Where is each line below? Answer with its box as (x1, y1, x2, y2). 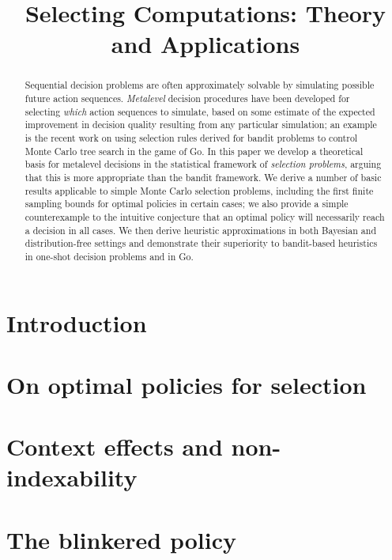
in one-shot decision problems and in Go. (24, 249, 194, 263)
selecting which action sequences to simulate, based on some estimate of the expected (24, 104, 375, 118)
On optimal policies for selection (6, 368, 367, 400)
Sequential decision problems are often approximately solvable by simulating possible (24, 78, 375, 92)
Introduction (6, 306, 147, 339)
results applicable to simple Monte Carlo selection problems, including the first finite (24, 184, 374, 197)
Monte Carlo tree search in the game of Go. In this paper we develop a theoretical (24, 144, 364, 157)
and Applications (111, 28, 300, 60)
